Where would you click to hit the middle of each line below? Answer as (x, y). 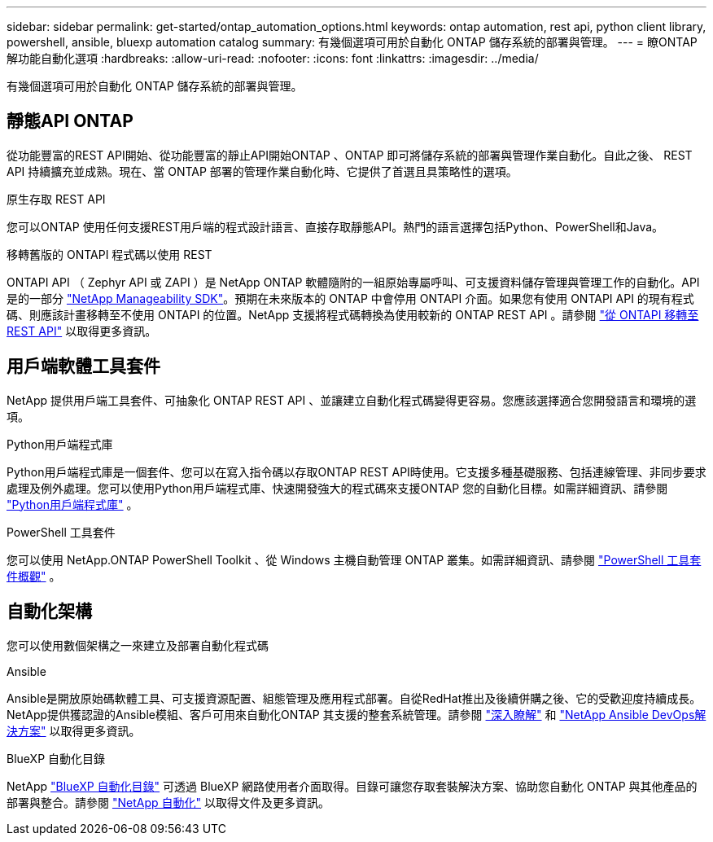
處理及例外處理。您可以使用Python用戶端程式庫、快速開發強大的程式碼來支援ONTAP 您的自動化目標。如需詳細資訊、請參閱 (337, 488)
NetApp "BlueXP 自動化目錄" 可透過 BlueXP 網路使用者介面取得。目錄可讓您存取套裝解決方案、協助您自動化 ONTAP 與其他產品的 (352, 786)
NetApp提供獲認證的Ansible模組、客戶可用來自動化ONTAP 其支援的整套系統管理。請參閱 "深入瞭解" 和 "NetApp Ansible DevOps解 (356, 714)
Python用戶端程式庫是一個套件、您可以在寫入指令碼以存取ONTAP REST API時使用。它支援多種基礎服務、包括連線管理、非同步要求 (356, 471)
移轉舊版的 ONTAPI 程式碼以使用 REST (109, 254)
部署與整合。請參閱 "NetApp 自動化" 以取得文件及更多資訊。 (168, 802)
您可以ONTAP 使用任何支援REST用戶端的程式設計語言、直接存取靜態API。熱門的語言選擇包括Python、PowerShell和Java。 (335, 226)
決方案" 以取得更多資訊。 (74, 730)
